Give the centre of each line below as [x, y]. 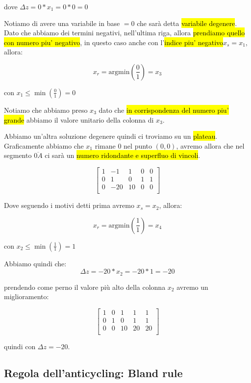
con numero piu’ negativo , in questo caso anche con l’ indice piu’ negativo [114, 42]
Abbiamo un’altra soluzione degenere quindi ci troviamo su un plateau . [111, 136]
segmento [18, 155]
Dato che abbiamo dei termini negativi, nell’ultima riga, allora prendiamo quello [125, 33]
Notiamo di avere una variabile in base [62, 23]
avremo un [192, 287]
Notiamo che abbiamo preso [46, 110]
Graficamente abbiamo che [44, 145]
